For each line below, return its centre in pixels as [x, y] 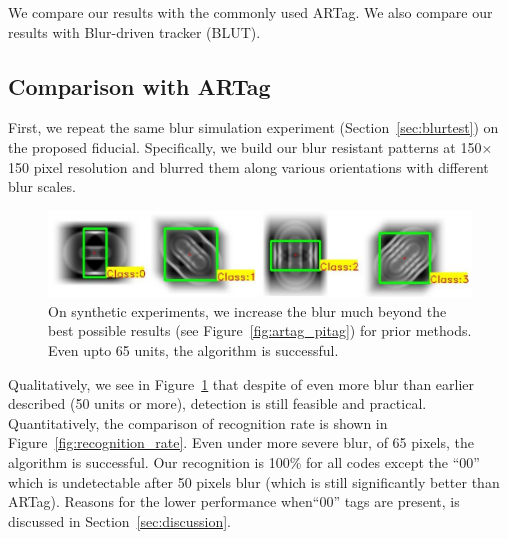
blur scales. [42, 186]
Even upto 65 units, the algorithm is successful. [193, 350]
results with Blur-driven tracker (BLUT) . [134, 31]
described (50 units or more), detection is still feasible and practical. [217, 403]
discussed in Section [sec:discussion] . [119, 520]
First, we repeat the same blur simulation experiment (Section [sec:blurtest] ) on [253, 127]
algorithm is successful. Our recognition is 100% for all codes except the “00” [244, 462]
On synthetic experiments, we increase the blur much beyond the [247, 310]
